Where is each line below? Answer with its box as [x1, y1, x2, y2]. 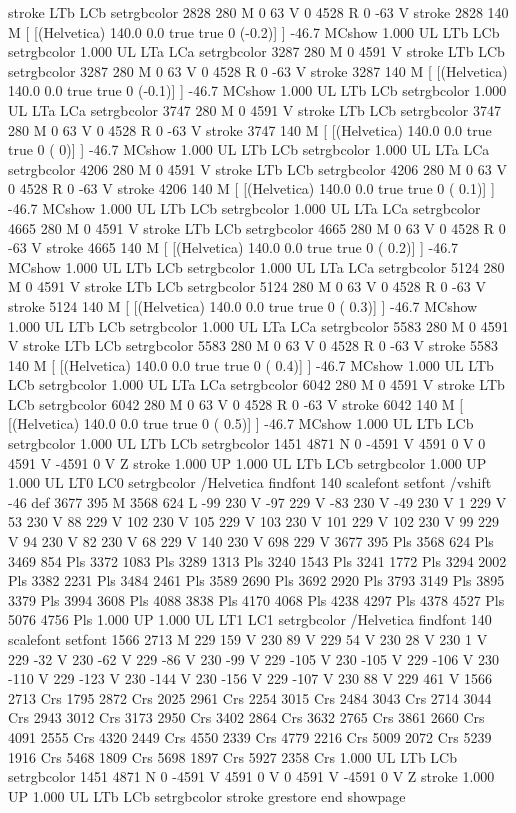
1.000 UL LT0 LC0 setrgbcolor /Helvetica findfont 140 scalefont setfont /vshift [8, 472, 492, 493]
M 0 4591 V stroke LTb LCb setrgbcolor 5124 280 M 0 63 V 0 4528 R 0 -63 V [8, 276, 486, 297]
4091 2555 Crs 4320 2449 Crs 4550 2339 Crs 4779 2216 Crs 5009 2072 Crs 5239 [8, 726, 492, 747]
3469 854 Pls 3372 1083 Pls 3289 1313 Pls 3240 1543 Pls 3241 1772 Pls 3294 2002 [8, 550, 507, 571]
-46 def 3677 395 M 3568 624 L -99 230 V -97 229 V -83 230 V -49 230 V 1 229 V [8, 491, 507, 512]
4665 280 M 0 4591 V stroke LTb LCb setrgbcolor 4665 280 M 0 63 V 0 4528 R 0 [8, 217, 506, 238]
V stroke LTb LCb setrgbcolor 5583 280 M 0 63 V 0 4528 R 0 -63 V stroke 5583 [8, 335, 499, 356]
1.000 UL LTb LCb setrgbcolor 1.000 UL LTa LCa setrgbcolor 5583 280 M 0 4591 [8, 315, 509, 336]
